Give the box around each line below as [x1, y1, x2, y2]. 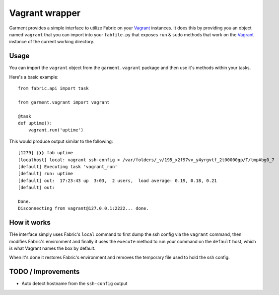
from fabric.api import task [18, 86, 89, 92]
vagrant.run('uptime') [28, 127, 84, 133]
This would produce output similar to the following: [9, 138, 113, 144]
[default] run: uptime [18, 171, 73, 177]
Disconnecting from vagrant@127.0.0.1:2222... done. [18, 205, 149, 211]
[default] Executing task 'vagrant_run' [18, 164, 118, 169]
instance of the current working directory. [9, 39, 94, 45]
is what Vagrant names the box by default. [9, 245, 96, 251]
